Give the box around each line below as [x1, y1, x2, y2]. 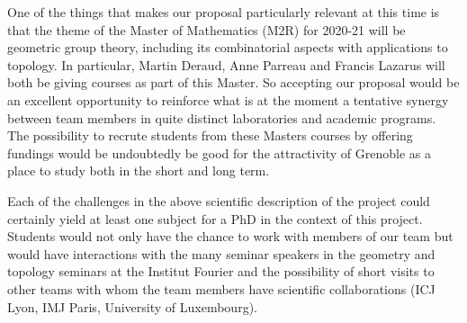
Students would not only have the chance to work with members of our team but [7, 227, 454, 246]
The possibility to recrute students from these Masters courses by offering [7, 126, 413, 145]
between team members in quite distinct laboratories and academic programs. [7, 108, 436, 127]
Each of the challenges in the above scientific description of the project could [7, 191, 430, 210]
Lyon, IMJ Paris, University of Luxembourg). [7, 297, 257, 316]
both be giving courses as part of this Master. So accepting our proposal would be [7, 73, 460, 92]
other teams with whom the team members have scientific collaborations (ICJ [7, 279, 436, 298]
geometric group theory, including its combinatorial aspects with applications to [7, 38, 448, 57]
